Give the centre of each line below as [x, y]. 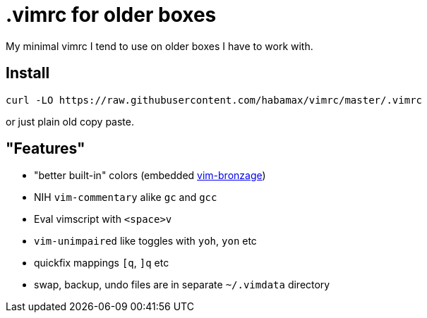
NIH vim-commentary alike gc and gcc [126, 197]
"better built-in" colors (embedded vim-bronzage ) [150, 176]
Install [28, 73]
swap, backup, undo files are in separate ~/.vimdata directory [182, 285]
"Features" [46, 149]
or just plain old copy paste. [70, 121]
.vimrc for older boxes [111, 15]
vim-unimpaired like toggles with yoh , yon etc [145, 241]
